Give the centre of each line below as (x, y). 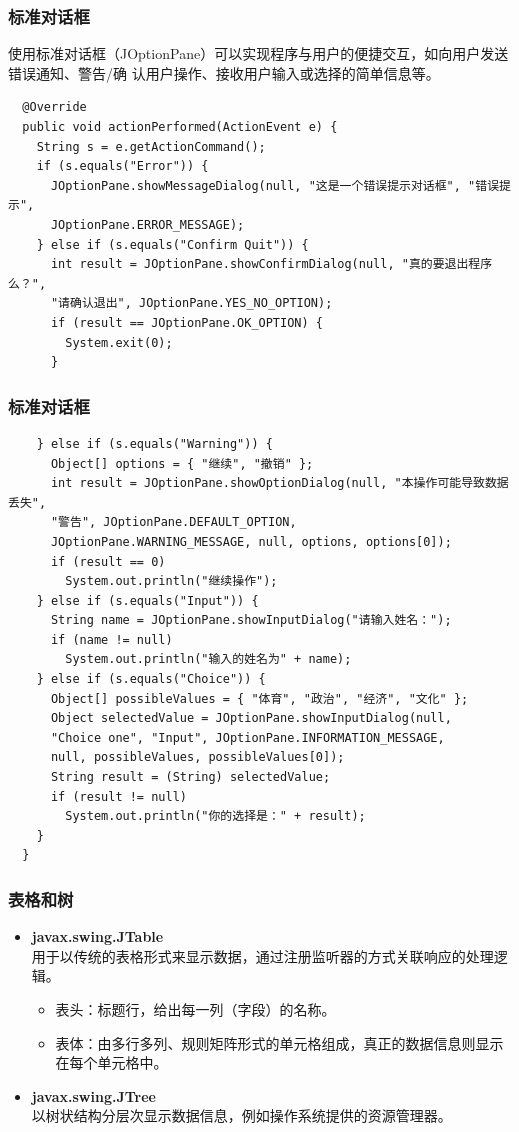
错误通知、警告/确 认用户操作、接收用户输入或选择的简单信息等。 (224, 72)
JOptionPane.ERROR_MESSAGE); (147, 224)
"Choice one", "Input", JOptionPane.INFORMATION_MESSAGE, (247, 737)
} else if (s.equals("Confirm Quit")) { (172, 244)
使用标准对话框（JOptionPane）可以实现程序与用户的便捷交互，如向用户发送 (258, 53)
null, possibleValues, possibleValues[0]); (197, 757)
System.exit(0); (119, 342)
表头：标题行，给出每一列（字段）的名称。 (195, 1009)
